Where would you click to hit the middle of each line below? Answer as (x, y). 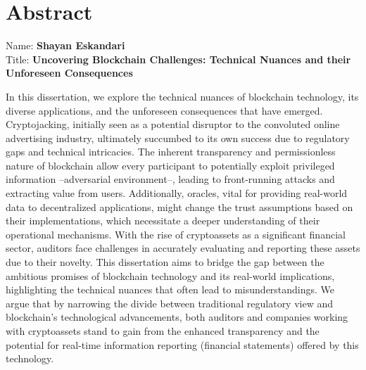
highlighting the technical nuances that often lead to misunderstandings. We (170, 289)
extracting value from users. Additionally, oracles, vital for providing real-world (177, 193)
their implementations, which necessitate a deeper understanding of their (163, 221)
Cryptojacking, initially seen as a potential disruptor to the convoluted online (173, 124)
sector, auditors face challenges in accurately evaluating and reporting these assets (183, 248)
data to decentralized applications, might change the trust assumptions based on (179, 206)
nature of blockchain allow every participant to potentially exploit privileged (170, 165)
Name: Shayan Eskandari (65, 45)
